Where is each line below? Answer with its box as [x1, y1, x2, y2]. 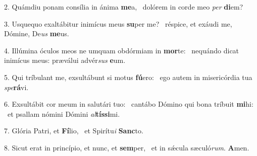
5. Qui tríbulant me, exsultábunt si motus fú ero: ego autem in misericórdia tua [4, 71, 252, 82]
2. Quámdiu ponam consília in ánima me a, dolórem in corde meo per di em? [4, 2, 243, 12]
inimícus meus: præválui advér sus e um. [4, 55, 126, 65]
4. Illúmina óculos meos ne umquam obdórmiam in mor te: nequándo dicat [4, 45, 239, 55]
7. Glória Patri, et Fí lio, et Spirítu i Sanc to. [4, 125, 143, 136]
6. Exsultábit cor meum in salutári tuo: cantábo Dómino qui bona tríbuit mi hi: [4, 99, 253, 109]
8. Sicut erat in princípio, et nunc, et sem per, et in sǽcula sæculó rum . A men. [4, 142, 249, 152]
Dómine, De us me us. [4, 28, 69, 39]
